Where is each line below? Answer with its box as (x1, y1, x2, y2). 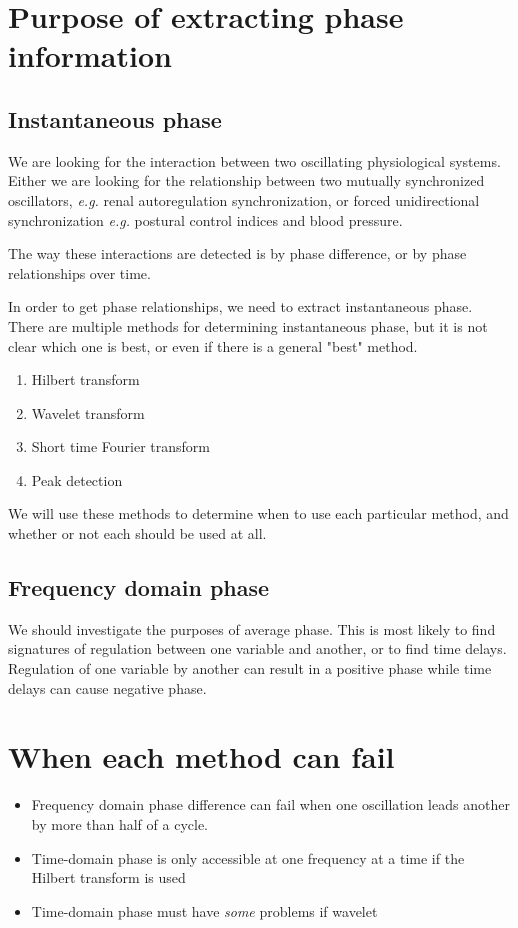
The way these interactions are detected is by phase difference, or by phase (8, 243, 467, 264)
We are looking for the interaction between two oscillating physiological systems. (8, 150, 501, 171)
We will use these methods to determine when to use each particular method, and (8, 503, 509, 524)
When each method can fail (8, 736, 395, 777)
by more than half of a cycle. (31, 813, 209, 834)
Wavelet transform (31, 402, 145, 423)
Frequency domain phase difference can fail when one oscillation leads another (31, 794, 510, 815)
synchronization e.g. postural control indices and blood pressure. (8, 209, 403, 230)
